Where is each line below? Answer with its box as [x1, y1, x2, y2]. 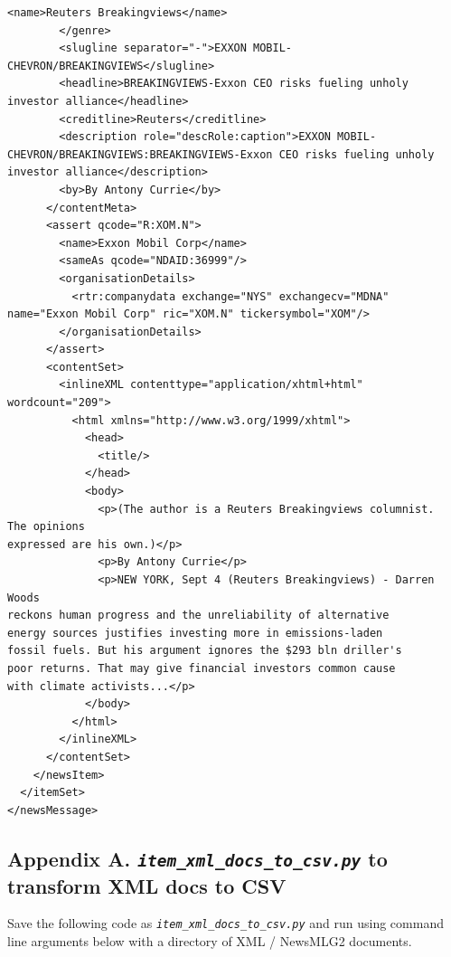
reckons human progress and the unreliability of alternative [7, 609, 390, 622]
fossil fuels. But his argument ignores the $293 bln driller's [7, 644, 402, 658]
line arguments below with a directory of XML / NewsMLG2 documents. [7, 932, 412, 951]
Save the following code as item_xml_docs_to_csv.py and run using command [7, 914, 444, 933]
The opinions [7, 520, 85, 534]
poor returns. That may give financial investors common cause [7, 661, 396, 675]
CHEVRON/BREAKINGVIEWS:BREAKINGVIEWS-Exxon [7, 147, 273, 161]
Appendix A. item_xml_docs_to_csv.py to [7, 844, 388, 872]
